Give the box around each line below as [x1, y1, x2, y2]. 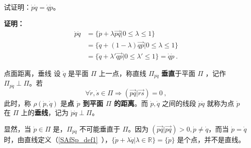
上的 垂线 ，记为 [20, 107, 68, 118]
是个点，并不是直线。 [177, 134, 245, 145]
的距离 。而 [114, 98, 148, 108]
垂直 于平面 [161, 68, 196, 78]
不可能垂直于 [79, 124, 120, 134]
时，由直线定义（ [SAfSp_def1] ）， [4, 134, 112, 145]
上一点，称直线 [99, 68, 147, 78]
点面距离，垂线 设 [4, 68, 61, 78]
